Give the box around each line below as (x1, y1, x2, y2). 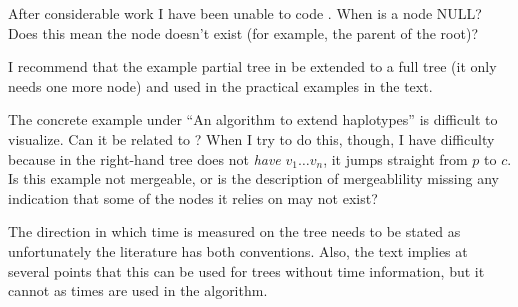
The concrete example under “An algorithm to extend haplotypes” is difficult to (8, 109, 498, 130)
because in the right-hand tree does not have (8, 148, 281, 169)
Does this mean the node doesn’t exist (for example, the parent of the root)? (8, 22, 478, 43)
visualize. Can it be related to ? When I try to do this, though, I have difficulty (8, 128, 495, 149)
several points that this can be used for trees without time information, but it (8, 260, 485, 281)
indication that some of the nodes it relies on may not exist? (8, 187, 378, 208)
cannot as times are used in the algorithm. (8, 280, 268, 301)
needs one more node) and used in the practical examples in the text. (8, 75, 433, 96)
